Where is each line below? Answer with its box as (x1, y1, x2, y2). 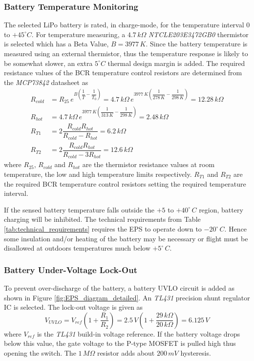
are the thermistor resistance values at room (82, 159, 215, 170)
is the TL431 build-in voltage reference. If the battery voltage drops (37, 328, 240, 339)
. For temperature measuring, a (31, 29, 126, 39)
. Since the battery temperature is (146, 39, 248, 49)
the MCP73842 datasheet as (4, 77, 88, 87)
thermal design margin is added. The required (107, 58, 245, 68)
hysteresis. (180, 347, 211, 358)
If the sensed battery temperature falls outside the (4, 204, 155, 214)
